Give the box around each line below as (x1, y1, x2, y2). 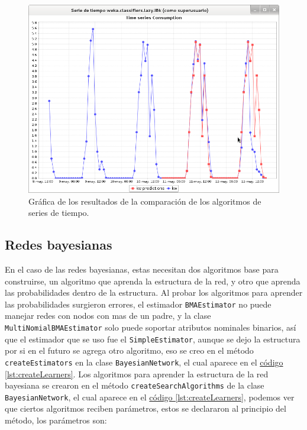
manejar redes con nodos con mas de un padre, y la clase (5, 309, 211, 322)
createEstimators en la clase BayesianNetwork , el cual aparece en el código (5, 355, 283, 368)
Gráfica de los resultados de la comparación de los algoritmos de (28, 195, 261, 207)
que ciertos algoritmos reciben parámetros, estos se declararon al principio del (5, 402, 286, 415)
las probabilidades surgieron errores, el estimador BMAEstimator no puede (5, 298, 272, 310)
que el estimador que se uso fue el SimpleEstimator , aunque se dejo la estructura (5, 332, 300, 345)
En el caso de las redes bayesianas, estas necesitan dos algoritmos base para (5, 263, 279, 275)
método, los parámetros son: (5, 414, 107, 426)
